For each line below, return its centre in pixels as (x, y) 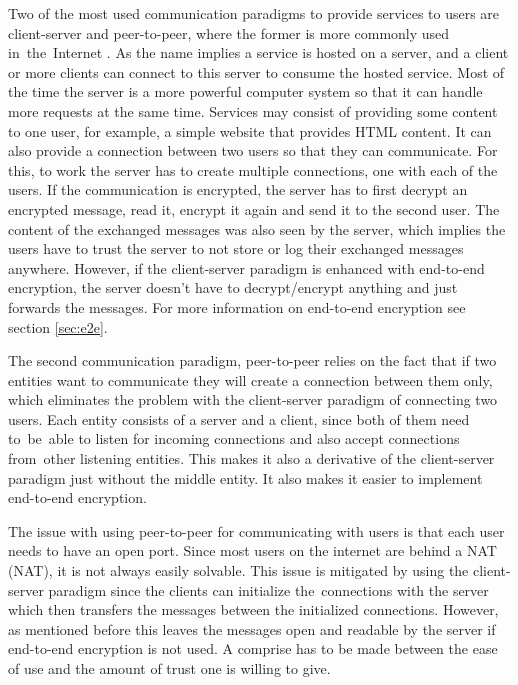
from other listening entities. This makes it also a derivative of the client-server (251, 458)
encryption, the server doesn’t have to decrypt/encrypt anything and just (233, 287)
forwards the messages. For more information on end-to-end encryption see (237, 306)
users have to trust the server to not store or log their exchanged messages (236, 248)
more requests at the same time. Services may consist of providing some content (253, 110)
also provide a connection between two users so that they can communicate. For (253, 150)
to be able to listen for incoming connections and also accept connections (234, 438)
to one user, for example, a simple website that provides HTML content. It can (250, 130)
